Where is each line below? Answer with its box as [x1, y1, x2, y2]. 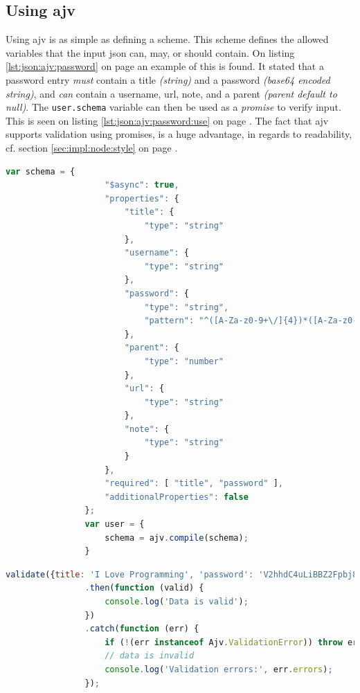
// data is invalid [105, 651, 195, 661]
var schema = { [6, 166, 75, 177]
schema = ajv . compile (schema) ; [105, 532, 249, 543]
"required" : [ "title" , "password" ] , [105, 478, 283, 489]
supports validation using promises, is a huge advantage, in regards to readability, [6, 127, 352, 141]
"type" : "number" [144, 356, 224, 366]
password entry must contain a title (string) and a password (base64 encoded [6, 72, 330, 87]
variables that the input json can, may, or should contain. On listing [6, 45, 295, 60]
